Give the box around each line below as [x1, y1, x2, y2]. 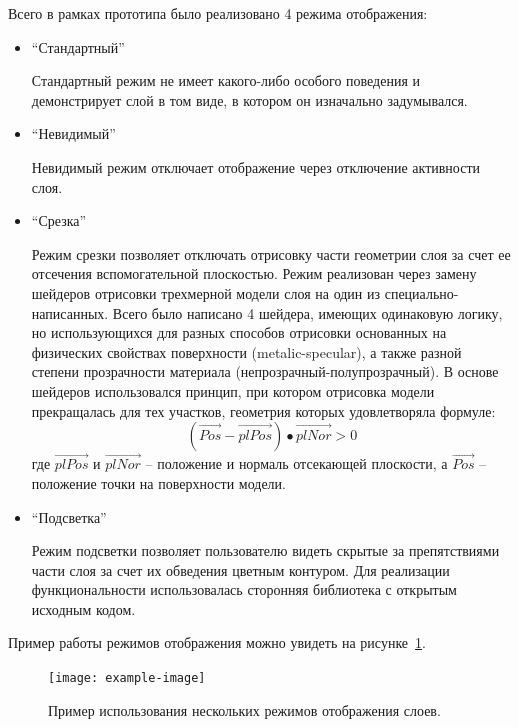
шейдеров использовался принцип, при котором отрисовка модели [31, 380, 435, 401]
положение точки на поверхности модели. [31, 472, 286, 493]
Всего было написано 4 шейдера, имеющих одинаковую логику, [112, 302, 503, 323]
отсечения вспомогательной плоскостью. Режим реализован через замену [31, 263, 477, 284]
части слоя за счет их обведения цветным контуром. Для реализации [31, 559, 450, 580]
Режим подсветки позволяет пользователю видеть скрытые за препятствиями [31, 540, 500, 561]
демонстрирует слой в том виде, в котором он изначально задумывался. [31, 89, 468, 110]
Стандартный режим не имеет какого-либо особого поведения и [31, 70, 421, 91]
